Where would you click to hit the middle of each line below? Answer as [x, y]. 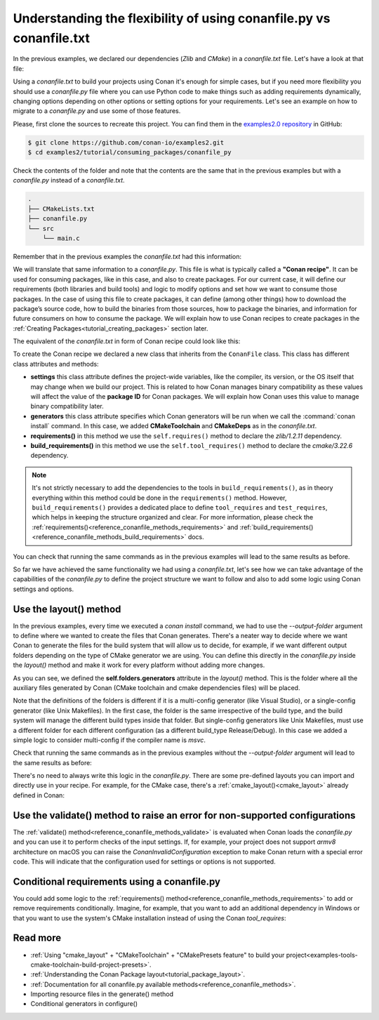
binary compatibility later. [67, 406]
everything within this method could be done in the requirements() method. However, [159, 498]
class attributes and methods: [56, 364]
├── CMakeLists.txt [61, 208]
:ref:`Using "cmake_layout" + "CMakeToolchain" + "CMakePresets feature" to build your [158, 955]
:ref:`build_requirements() [277, 527]
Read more [37, 938]
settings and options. [43, 589]
